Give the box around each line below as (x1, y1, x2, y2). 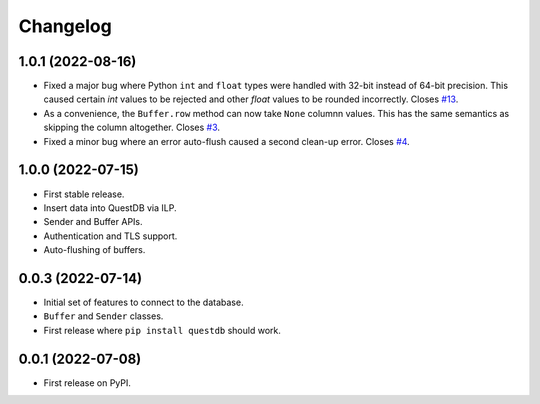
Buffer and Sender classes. (43, 310, 164, 322)
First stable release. (43, 188, 125, 200)
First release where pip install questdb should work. (43, 324, 282, 336)
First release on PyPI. (43, 376, 132, 389)
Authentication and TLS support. (43, 230, 178, 242)
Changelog (18, 15, 112, 37)
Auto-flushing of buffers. (43, 244, 146, 256)
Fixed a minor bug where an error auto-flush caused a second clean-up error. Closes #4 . (43, 135, 410, 147)
